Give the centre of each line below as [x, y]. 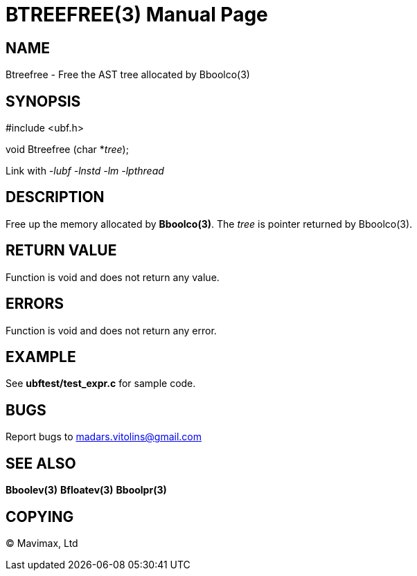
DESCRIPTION [55, 197]
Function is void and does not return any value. [113, 277]
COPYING [40, 516]
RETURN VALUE [61, 251]
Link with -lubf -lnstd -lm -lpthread [85, 171]
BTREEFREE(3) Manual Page [137, 15]
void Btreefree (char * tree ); [67, 150]
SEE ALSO [41, 463]
